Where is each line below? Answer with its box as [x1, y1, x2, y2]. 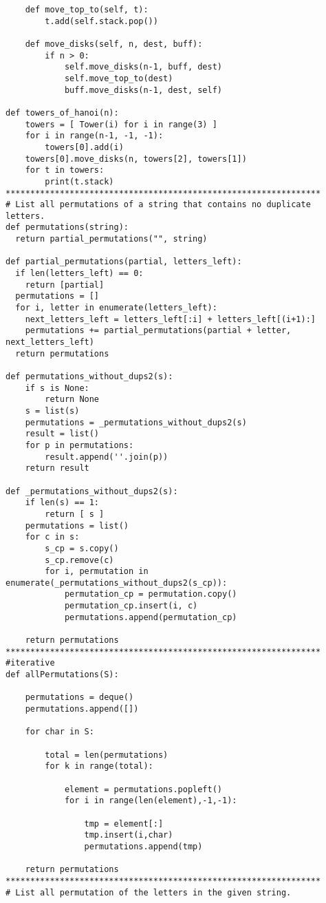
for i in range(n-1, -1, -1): [25, 131, 164, 141]
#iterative [6, 658, 55, 668]
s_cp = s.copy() [45, 543, 119, 553]
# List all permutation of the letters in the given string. [6, 887, 292, 897]
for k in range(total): [45, 761, 153, 772]
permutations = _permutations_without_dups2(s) [25, 417, 247, 427]
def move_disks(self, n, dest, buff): [25, 39, 203, 49]
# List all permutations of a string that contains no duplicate [6, 200, 311, 210]
